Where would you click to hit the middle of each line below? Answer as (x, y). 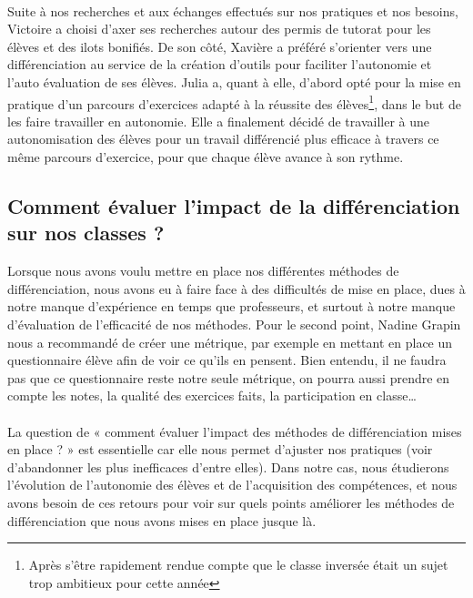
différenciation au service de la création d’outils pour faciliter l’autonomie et (220, 64)
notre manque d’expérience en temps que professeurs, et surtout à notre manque (231, 306)
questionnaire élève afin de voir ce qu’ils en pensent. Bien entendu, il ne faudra (227, 360)
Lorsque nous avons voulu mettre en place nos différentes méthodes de (203, 271)
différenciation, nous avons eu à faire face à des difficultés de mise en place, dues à (236, 288)
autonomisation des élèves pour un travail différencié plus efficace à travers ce (223, 139)
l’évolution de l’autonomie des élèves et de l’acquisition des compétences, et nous (232, 485)
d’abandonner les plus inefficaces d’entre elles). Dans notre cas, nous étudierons (228, 466)
